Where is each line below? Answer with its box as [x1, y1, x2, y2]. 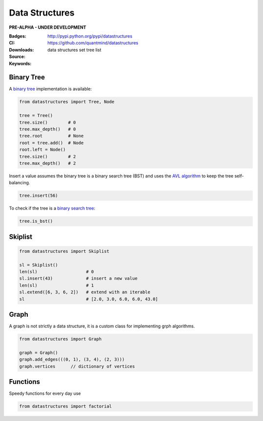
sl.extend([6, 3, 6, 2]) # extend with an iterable [19, 289, 150, 295]
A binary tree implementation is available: [9, 86, 92, 92]
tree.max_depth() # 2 [19, 160, 76, 166]
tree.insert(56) [19, 193, 58, 198]
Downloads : [9, 47, 34, 53]
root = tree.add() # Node [19, 140, 84, 146]
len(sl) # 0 [19, 269, 94, 274]
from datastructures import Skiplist [19, 249, 110, 254]
